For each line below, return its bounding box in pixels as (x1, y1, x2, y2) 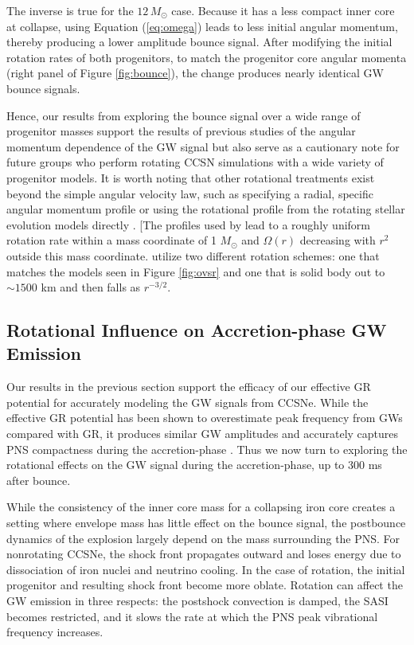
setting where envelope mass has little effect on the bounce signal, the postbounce (6, 514, 406, 531)
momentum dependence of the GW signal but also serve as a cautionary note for (6, 138, 400, 154)
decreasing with (299, 232, 376, 248)
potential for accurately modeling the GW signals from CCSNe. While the (6, 393, 369, 410)
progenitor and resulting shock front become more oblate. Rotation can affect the (6, 577, 403, 593)
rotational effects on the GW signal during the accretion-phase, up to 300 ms (6, 456, 382, 473)
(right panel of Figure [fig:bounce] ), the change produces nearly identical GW (6, 64, 384, 81)
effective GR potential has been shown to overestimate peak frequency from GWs (6, 409, 403, 426)
